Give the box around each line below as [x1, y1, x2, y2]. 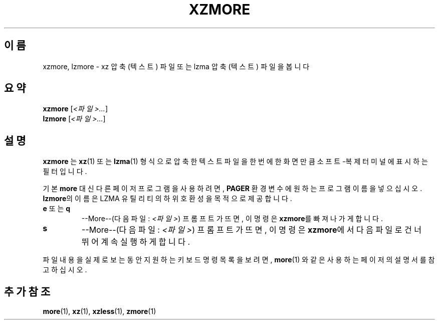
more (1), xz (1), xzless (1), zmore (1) [43, 307, 156, 316]
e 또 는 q [43, 204, 71, 213]
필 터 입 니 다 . [43, 167, 87, 176]
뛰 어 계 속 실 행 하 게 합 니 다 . [82, 237, 190, 247]
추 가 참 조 [4, 285, 51, 298]
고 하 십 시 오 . [43, 265, 87, 274]
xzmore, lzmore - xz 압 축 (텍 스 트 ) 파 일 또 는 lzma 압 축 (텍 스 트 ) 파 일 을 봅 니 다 [43, 62, 310, 71]
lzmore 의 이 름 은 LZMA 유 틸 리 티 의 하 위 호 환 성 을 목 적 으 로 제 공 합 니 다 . [43, 194, 292, 203]
